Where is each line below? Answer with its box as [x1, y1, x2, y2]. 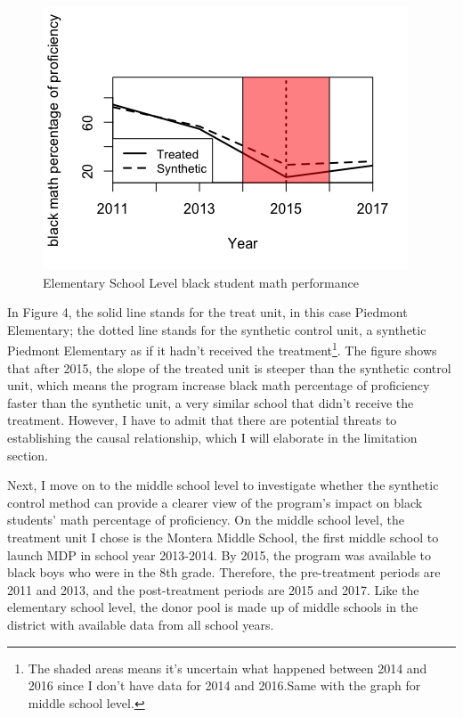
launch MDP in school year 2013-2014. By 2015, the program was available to [7, 545, 432, 564]
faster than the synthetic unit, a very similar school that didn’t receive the [7, 393, 414, 411]
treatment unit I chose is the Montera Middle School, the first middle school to [7, 527, 439, 546]
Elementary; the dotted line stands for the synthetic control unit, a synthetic [7, 320, 426, 338]
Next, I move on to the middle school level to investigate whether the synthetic [7, 476, 439, 494]
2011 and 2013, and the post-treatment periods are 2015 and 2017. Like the [7, 580, 419, 599]
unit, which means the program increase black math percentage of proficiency [7, 376, 430, 395]
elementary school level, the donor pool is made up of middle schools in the [7, 598, 418, 616]
